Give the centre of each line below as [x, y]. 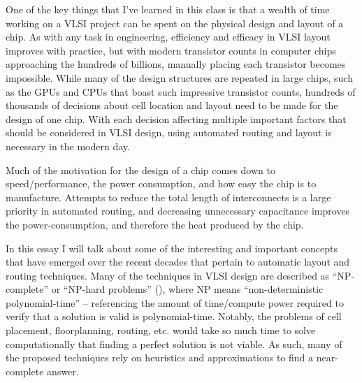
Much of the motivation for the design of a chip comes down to [140, 169]
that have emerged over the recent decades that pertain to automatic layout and [178, 262]
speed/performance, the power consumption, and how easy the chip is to [161, 183]
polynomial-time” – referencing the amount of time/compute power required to [175, 302]
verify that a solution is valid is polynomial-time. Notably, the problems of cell [174, 316]
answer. [63, 371]
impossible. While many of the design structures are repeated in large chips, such [179, 77]
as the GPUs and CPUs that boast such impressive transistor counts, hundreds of [181, 91]
